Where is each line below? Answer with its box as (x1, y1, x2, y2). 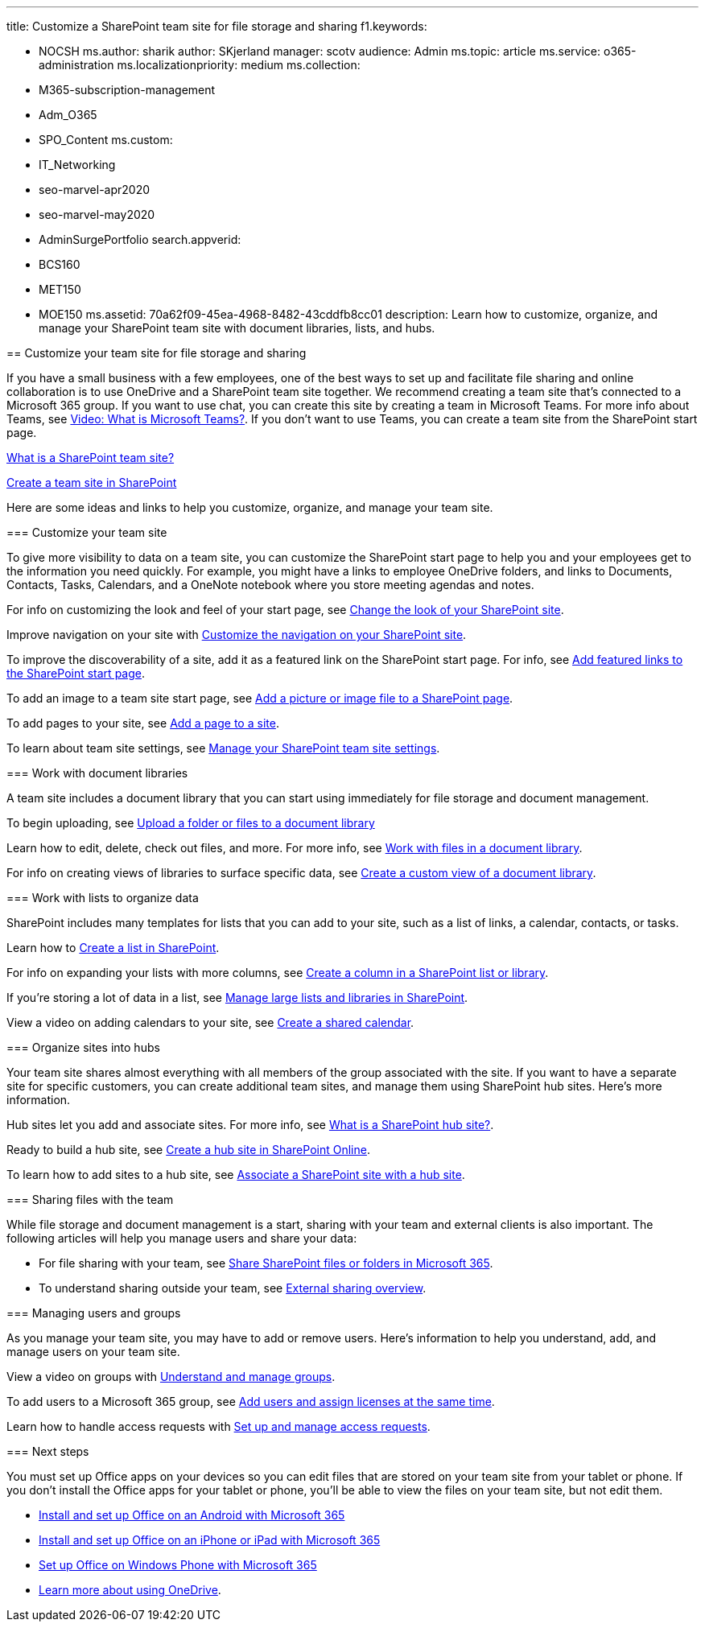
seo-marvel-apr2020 (39, 183, 150, 196)
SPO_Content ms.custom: (39, 133, 173, 146)
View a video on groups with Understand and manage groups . (6, 1370, 336, 1383)
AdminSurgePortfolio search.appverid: (39, 233, 241, 246)
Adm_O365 (39, 108, 97, 122)
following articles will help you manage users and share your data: (6, 1231, 357, 1245)
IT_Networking (39, 158, 116, 171)
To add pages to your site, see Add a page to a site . (6, 716, 279, 730)
